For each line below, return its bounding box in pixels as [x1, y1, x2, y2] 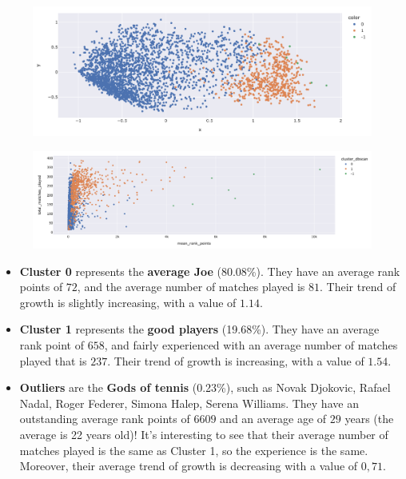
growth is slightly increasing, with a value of [19, 293, 237, 310]
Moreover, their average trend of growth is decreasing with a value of [19, 457, 358, 474]
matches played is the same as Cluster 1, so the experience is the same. [19, 441, 368, 458]
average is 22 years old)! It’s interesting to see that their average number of [19, 426, 388, 442]
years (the [344, 410, 394, 427]
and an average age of [220, 410, 327, 427]
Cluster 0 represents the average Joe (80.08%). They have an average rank [19, 262, 400, 279]
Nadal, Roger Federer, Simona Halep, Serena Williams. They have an [19, 394, 359, 411]
